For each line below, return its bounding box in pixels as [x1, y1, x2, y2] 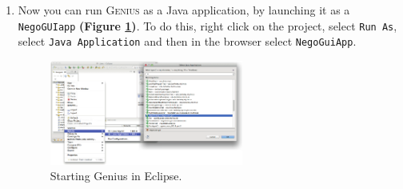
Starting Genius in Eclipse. [50, 167, 182, 184]
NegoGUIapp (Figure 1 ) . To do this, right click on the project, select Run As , [18, 17, 397, 34]
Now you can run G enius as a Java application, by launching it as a [18, 2, 350, 18]
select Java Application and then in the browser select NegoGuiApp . [18, 33, 357, 50]
